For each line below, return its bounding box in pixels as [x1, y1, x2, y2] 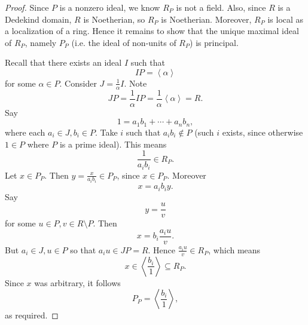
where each [5, 125, 45, 138]
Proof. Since [5, 1, 49, 13]
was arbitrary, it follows [34, 276, 121, 289]
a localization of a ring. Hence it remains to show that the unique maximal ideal [5, 24, 299, 37]
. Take [94, 125, 118, 138]
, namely [25, 36, 57, 48]
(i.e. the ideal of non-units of [71, 36, 176, 48]
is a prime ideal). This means [59, 137, 167, 150]
